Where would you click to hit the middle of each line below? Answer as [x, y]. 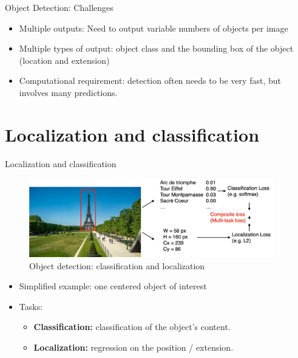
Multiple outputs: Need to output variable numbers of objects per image [154, 28]
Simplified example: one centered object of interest [113, 286]
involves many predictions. [68, 92]
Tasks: [31, 306]
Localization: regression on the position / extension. [134, 347]
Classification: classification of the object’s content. [132, 327]
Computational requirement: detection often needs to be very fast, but [150, 81]
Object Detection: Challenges [59, 7]
